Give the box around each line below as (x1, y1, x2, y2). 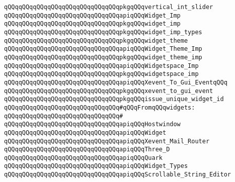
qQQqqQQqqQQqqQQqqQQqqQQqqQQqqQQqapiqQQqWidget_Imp (4, 12, 181, 19)
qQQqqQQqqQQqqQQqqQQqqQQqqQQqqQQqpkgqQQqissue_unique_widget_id (4, 96, 224, 103)
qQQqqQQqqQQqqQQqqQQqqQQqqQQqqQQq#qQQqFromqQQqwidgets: (4, 104, 195, 111)
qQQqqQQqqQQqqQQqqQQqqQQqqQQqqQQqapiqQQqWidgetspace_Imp (4, 62, 199, 69)
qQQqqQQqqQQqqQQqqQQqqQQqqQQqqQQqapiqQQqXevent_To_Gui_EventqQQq (4, 78, 227, 86)
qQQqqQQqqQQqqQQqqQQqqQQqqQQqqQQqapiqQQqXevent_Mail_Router (4, 137, 210, 145)
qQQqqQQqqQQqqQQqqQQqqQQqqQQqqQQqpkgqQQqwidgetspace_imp (4, 70, 199, 78)
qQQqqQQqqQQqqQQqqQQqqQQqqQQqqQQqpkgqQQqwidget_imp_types (4, 28, 202, 36)
